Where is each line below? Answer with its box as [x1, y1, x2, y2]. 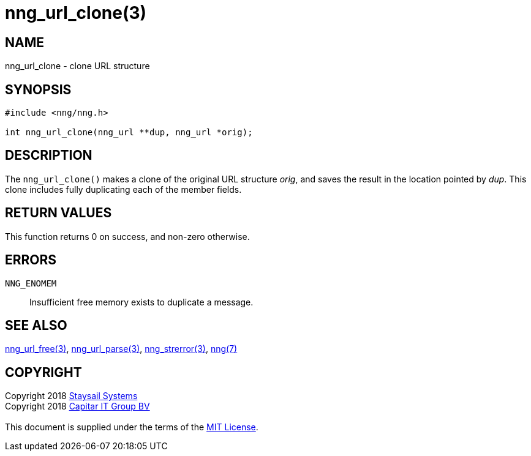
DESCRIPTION [5, 148, 92, 163]
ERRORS [5, 252, 57, 268]
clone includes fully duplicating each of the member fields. [5, 184, 242, 195]
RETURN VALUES [5, 205, 112, 221]
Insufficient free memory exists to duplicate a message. [29, 296, 254, 307]
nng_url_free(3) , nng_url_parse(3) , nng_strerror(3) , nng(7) [5, 343, 238, 354]
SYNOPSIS [5, 81, 72, 97]
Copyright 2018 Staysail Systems [5, 391, 138, 402]
